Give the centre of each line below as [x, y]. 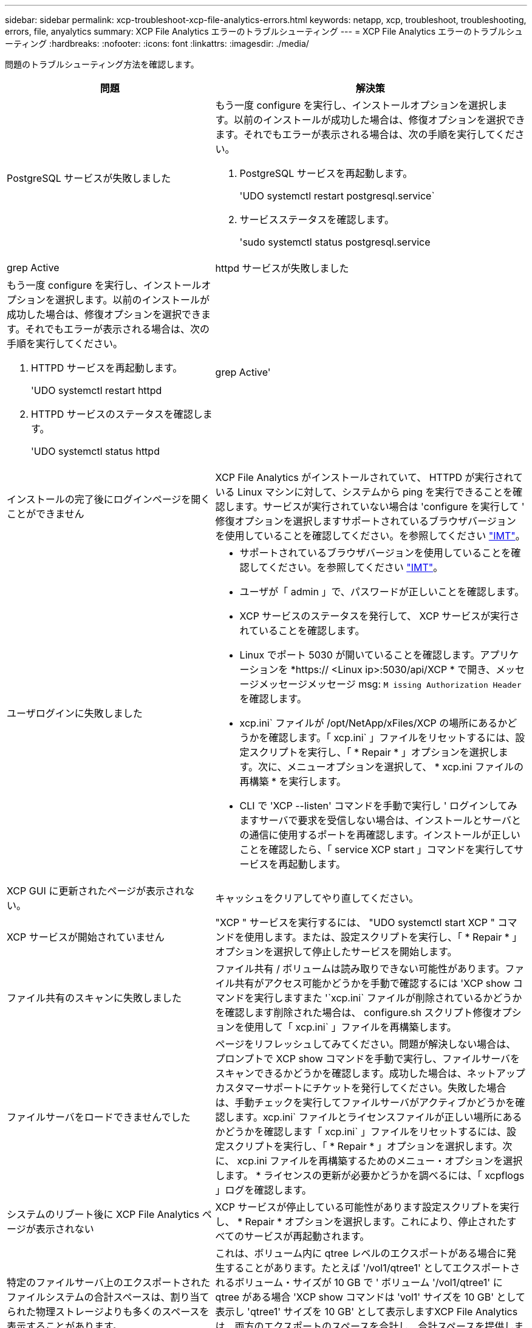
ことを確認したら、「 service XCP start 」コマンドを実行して [377, 849]
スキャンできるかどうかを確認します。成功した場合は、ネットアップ [370, 1073]
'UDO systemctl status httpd [95, 451]
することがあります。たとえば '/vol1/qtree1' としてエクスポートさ [373, 1268]
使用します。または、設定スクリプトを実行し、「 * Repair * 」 [383, 937]
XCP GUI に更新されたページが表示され [96, 891]
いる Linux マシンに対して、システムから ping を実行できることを [364, 492]
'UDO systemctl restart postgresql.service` [337, 196]
